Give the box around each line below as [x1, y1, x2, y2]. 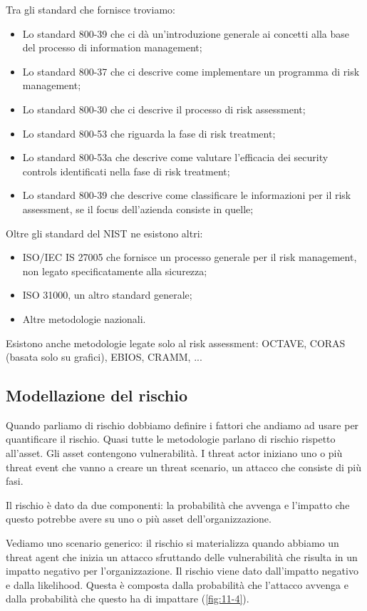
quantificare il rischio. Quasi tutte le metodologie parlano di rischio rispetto [6, 431, 336, 446]
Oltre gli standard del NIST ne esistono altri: [6, 225, 203, 240]
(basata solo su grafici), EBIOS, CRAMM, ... [6, 349, 202, 364]
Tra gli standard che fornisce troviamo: [6, 2, 175, 16]
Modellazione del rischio [6, 384, 188, 406]
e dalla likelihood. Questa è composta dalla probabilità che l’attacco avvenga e [6, 577, 348, 592]
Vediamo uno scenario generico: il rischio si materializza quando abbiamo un [6, 535, 339, 550]
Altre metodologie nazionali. [22, 311, 146, 326]
